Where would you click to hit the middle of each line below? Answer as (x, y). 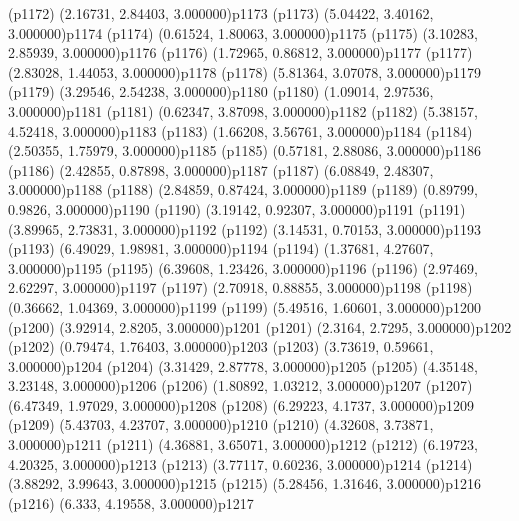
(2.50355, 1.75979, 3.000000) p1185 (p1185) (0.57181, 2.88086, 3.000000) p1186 (244, 150)
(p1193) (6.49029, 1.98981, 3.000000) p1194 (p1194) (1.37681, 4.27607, (221, 248)
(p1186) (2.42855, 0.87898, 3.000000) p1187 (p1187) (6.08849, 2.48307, (221, 169)
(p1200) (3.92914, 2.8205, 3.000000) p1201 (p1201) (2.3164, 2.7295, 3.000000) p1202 (260, 326)
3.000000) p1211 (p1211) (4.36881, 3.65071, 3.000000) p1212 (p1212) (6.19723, (243, 444)
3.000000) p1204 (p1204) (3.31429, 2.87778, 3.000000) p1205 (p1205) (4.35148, (243, 365)
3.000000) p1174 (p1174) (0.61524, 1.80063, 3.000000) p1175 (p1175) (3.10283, (243, 32)
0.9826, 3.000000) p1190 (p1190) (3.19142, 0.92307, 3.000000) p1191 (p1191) (237, 208)
